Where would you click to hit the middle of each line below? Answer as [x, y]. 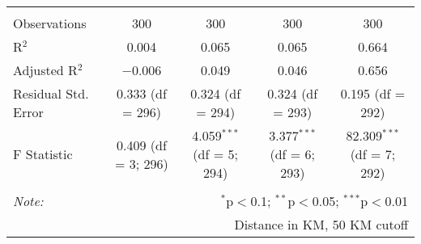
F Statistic [43, 154]
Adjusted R [45, 70]
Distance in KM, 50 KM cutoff [321, 224]
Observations [50, 23]
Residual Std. [51, 93]
